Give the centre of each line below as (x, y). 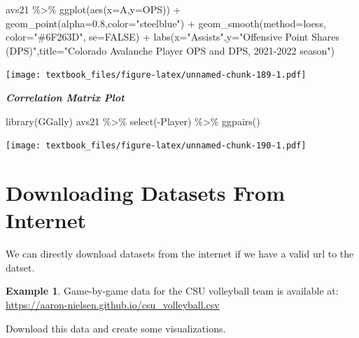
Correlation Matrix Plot (65, 98)
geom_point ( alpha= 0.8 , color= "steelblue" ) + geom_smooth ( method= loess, (166, 23)
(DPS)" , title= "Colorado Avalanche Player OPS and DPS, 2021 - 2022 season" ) (170, 50)
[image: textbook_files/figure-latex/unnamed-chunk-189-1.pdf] (156, 75)
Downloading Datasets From (146, 193)
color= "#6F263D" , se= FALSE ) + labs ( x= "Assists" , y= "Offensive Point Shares (173, 37)
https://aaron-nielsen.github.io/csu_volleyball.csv (113, 304)
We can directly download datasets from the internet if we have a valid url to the (180, 254)
